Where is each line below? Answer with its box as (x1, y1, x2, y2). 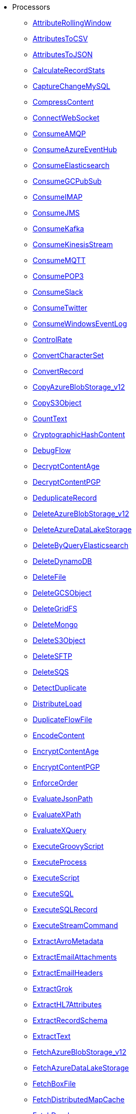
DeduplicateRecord (33, 493, 97, 502)
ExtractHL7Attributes (33, 1000, 102, 1009)
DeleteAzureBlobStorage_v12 (33, 509, 129, 518)
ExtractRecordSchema (33, 1016, 108, 1025)
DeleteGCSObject (33, 588, 92, 597)
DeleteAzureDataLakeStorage (33, 525, 132, 534)
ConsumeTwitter (33, 303, 88, 312)
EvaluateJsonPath (33, 794, 93, 803)
